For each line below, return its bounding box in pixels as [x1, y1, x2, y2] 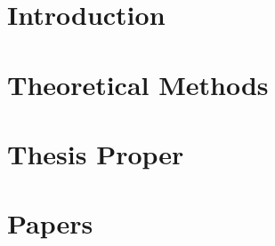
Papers [7, 205, 93, 242]
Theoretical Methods [7, 66, 269, 102]
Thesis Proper [7, 135, 184, 171]
